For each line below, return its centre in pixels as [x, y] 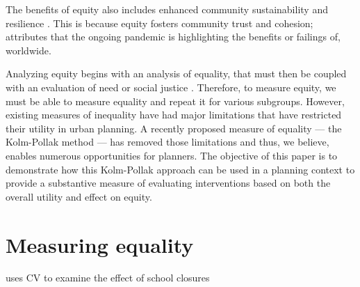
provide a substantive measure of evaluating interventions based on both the [168, 183]
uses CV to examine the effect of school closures [108, 278]
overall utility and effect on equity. [79, 196]
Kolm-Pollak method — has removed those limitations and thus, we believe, [167, 142]
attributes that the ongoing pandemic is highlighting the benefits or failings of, [173, 37]
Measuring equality [100, 244]
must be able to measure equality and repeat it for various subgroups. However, [175, 101]
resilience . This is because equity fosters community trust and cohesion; [159, 23]
